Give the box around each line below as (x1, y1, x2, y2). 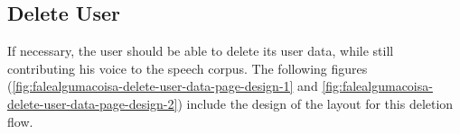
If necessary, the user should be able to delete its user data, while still (7, 41, 394, 60)
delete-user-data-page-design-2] (7, 94, 178, 112)
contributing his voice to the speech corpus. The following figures (7, 58, 368, 77)
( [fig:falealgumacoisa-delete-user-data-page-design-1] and (7, 76, 318, 95)
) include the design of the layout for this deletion (177, 94, 454, 112)
